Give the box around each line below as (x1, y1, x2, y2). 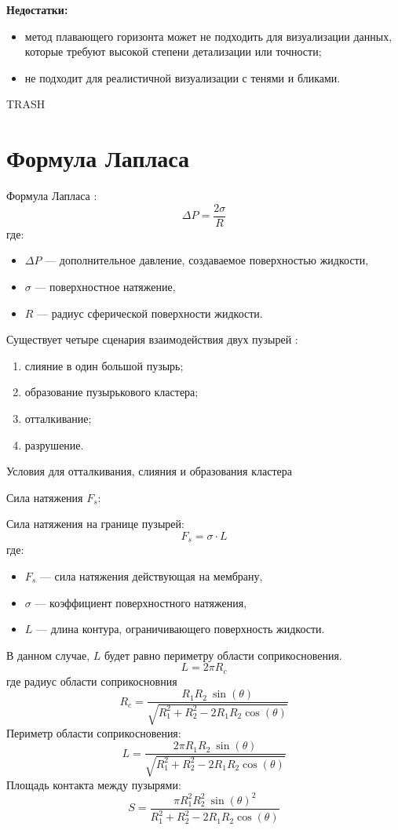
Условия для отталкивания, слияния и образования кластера (6, 463, 292, 479)
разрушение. (24, 436, 84, 453)
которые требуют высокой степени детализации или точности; (24, 43, 322, 60)
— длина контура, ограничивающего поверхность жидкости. (36, 621, 325, 637)
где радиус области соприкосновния (6, 672, 177, 689)
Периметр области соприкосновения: (6, 724, 181, 741)
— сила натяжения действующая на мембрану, (39, 567, 263, 584)
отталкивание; (24, 410, 92, 426)
